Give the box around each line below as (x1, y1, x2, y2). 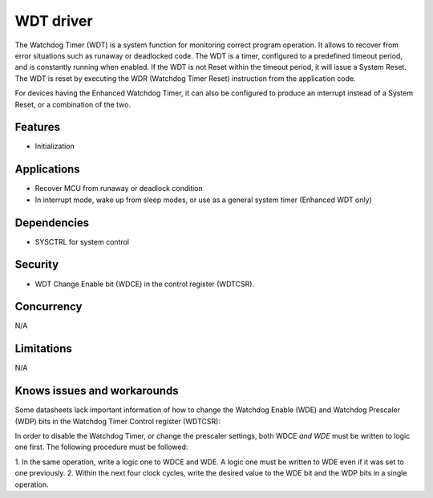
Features (14, 120, 60, 134)
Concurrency (14, 300, 83, 314)
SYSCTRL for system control (34, 237, 130, 246)
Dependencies (14, 216, 90, 229)
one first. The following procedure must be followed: (14, 442, 188, 452)
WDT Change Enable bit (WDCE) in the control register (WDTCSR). (34, 279, 255, 289)
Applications (14, 163, 80, 176)
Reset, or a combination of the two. (14, 99, 132, 109)
